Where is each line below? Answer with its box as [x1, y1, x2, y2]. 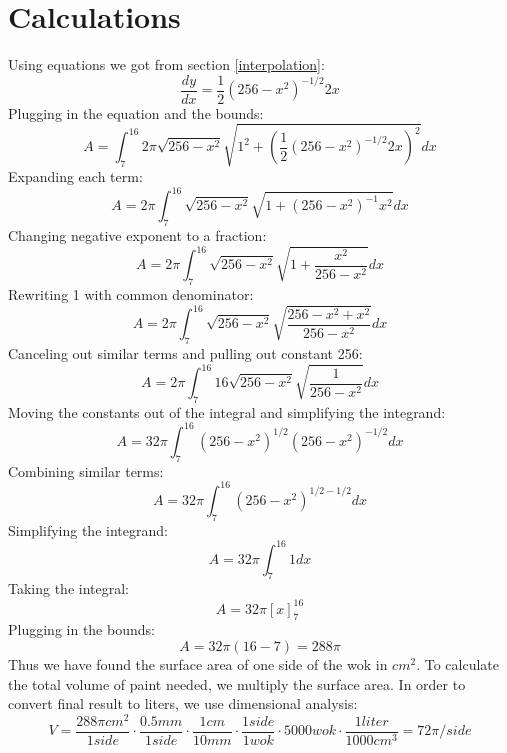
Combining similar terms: [8, 460, 164, 481]
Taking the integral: [8, 578, 130, 599]
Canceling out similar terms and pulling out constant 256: [8, 342, 363, 363]
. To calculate [416, 653, 499, 674]
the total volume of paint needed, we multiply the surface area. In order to [8, 673, 466, 694]
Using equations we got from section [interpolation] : [8, 54, 325, 75]
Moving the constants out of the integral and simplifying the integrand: [8, 401, 446, 422]
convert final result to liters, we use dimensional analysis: [8, 693, 358, 714]
